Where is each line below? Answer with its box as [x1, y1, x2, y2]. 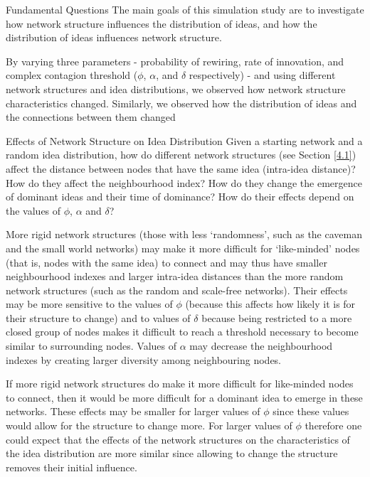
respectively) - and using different [189, 68, 336, 82]
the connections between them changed [6, 109, 176, 124]
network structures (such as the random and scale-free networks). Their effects [6, 282, 348, 297]
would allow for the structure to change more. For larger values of [6, 418, 292, 433]
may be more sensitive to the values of [6, 296, 173, 311]
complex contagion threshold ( [6, 68, 138, 82]
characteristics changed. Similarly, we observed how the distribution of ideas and [6, 95, 357, 110]
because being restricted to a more [201, 310, 352, 325]
